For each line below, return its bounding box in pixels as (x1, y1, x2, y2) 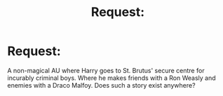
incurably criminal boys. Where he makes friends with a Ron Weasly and (7, 74, 216, 82)
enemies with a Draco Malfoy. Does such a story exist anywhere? (7, 81, 196, 89)
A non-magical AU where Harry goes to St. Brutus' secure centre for (7, 66, 205, 74)
